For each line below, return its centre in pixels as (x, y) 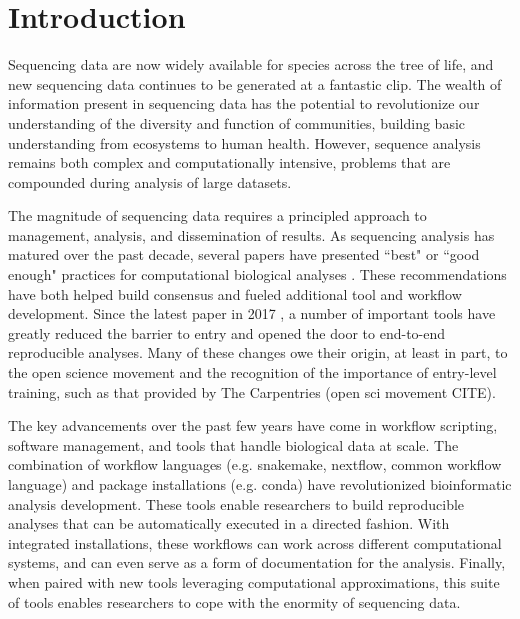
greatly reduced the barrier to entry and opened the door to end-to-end (227, 332)
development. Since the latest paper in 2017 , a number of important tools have (252, 313)
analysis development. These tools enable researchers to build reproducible (236, 503)
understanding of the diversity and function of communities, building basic (237, 122)
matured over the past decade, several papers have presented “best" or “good (244, 254)
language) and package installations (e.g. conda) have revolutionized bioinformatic (260, 484)
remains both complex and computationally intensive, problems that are (229, 162)
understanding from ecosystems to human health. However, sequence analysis (244, 142)
